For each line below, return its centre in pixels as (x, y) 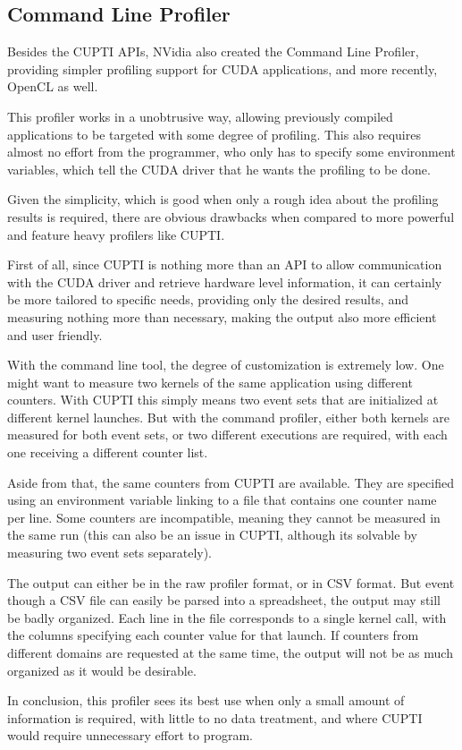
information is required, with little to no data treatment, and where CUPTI (215, 717)
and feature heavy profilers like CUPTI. (116, 234)
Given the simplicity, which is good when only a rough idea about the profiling (223, 199)
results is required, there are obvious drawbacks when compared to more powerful (231, 216)
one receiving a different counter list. (108, 452)
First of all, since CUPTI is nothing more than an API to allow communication (225, 264)
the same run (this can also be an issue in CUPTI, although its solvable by (212, 535)
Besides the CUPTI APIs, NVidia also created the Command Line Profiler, (213, 51)
